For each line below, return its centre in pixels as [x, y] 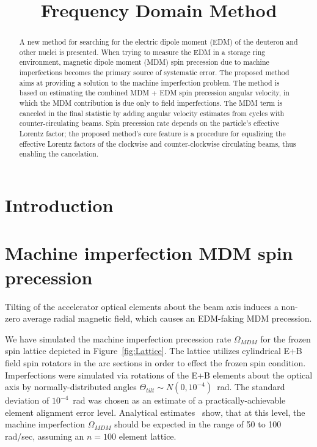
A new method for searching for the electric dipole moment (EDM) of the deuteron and [158, 42]
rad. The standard [251, 387]
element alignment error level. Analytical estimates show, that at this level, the [155, 412]
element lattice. [148, 436]
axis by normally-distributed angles [71, 387]
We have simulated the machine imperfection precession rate [118, 338]
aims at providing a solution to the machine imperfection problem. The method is [149, 82]
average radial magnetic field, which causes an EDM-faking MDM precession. [167, 318]
